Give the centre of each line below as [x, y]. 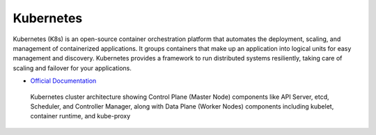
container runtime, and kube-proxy [80, 116]
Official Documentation [63, 81]
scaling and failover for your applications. [72, 68]
